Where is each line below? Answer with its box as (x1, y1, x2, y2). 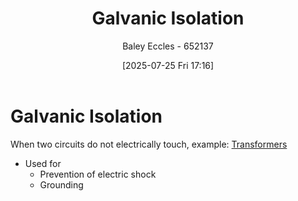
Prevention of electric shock (39, 168, 157, 180)
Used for (24, 157, 62, 169)
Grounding (39, 178, 84, 191)
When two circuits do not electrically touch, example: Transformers (10, 138, 288, 150)
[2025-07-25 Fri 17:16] (121, 59, 215, 71)
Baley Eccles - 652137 (122, 40, 214, 52)
